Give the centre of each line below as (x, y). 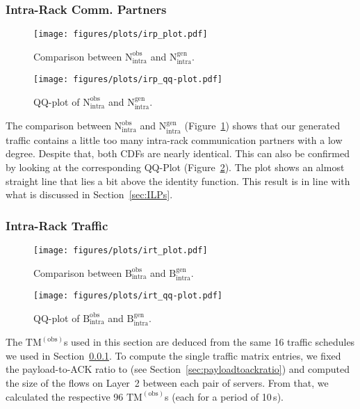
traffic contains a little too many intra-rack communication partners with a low (174, 139)
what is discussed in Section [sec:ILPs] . (89, 194)
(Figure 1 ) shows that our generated (262, 126)
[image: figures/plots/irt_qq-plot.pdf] (128, 296)
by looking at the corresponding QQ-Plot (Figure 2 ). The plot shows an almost (175, 167)
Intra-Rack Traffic (57, 225)
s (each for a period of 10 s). (224, 396)
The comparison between (59, 126)
